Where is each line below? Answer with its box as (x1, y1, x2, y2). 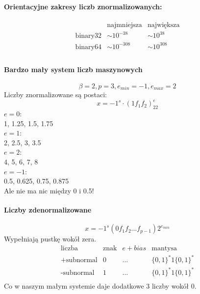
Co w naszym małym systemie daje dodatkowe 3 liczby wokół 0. (4, 280, 197, 291)
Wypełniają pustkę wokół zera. (4, 234, 97, 244)
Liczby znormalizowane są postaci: (4, 89, 107, 100)
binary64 (75, 43, 101, 51)
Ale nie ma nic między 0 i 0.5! (4, 185, 94, 195)
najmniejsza (107, 21, 142, 28)
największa (147, 21, 180, 28)
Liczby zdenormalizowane (4, 205, 92, 214)
